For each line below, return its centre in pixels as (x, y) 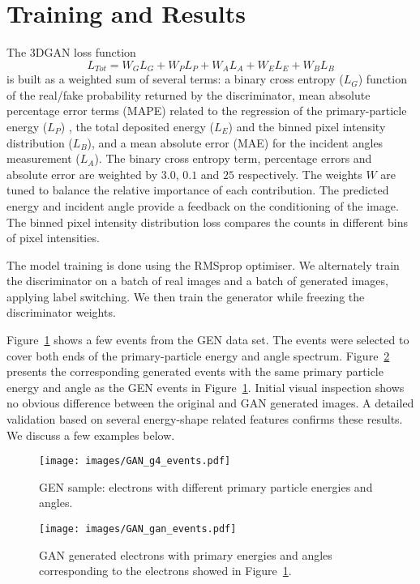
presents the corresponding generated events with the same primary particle (195, 371)
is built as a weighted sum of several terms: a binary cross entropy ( (175, 79)
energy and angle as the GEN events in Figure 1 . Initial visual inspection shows (206, 387)
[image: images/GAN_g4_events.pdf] (135, 461)
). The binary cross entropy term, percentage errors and (233, 158)
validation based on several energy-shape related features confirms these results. (205, 419)
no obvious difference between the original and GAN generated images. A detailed (210, 403)
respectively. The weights (300, 174)
